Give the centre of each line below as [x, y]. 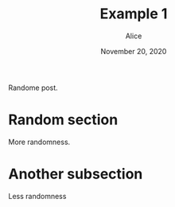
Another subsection [76, 174]
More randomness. [39, 142]
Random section [63, 120]
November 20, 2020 [134, 51]
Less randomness [37, 196]
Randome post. [33, 88]
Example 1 [134, 14]
